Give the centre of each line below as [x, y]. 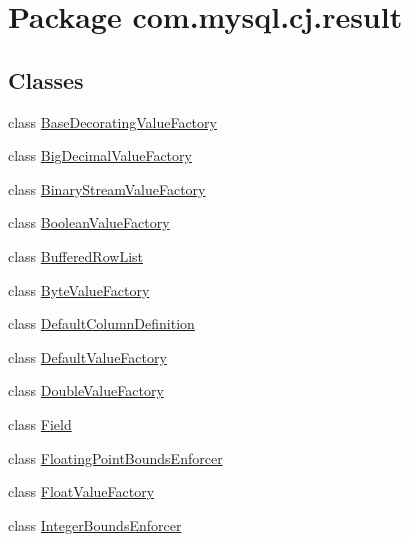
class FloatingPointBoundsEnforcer [115, 457]
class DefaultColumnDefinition [101, 323]
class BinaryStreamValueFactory [107, 188]
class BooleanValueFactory [89, 222]
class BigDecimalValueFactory [100, 155]
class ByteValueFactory [79, 289]
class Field [40, 423]
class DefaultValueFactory [87, 356]
